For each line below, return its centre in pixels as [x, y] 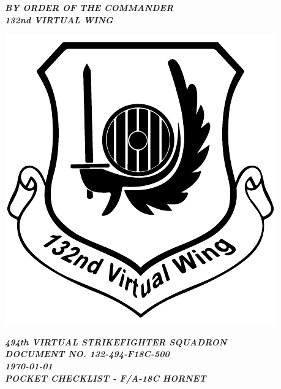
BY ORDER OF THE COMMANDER [89, 7]
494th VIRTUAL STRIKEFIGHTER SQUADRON [116, 341]
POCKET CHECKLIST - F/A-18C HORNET [106, 378]
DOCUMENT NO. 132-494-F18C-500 [87, 354]
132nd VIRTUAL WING [59, 19]
